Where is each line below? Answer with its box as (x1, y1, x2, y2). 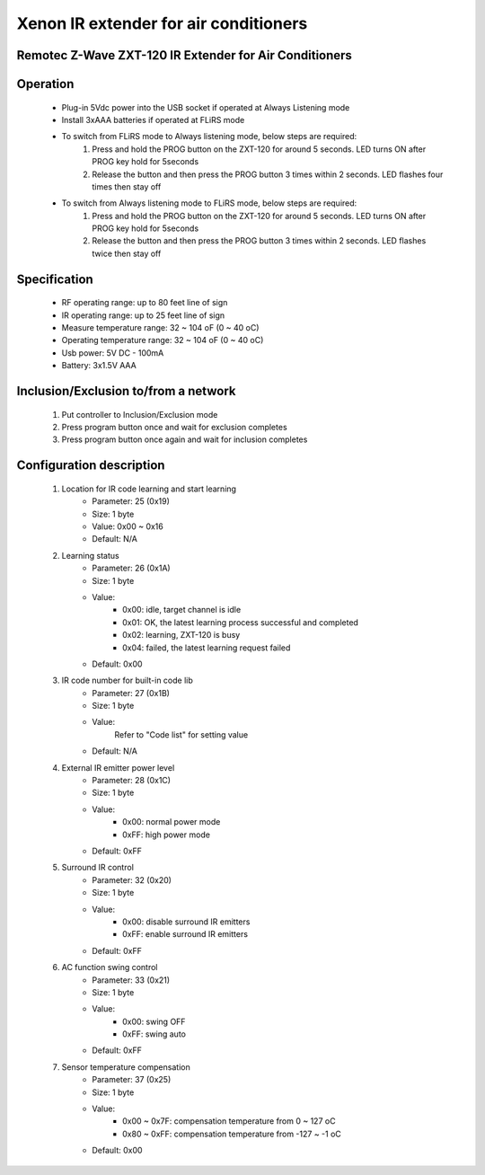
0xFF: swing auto (122, 1029, 186, 1039)
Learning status (61, 550, 120, 561)
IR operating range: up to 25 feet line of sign (61, 310, 225, 321)
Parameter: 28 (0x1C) (92, 775, 171, 786)
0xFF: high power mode (122, 829, 211, 840)
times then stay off (92, 181, 162, 192)
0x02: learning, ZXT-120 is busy (122, 630, 241, 641)
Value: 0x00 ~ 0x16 (92, 521, 163, 532)
